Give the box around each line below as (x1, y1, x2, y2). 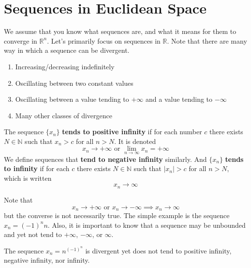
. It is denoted (114, 136, 156, 146)
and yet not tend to (4, 229, 62, 239)
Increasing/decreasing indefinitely (15, 61, 115, 71)
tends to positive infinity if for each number (62, 126, 202, 137)
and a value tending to (145, 94, 213, 104)
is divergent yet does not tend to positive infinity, (85, 245, 232, 255)
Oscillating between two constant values (15, 78, 133, 88)
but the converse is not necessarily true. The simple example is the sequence (4, 210, 230, 220)
